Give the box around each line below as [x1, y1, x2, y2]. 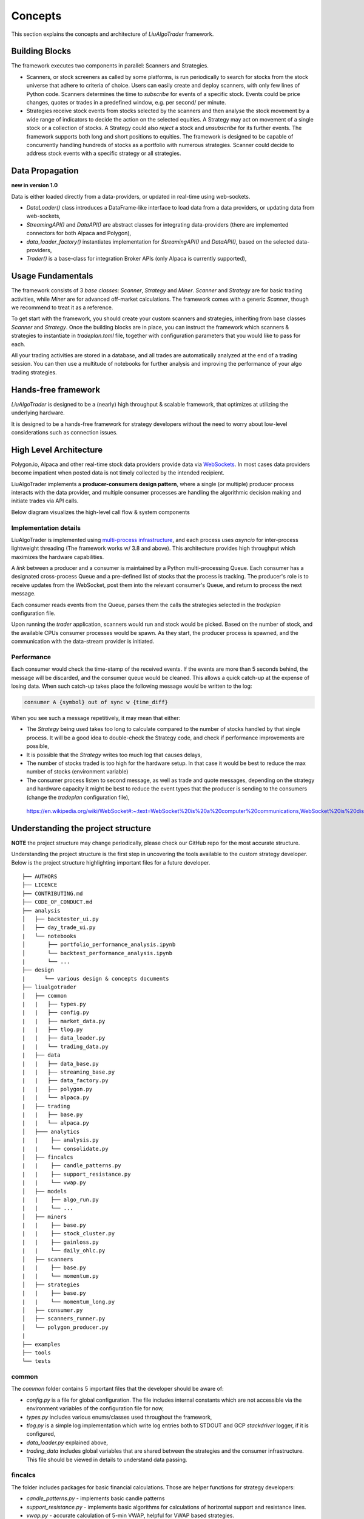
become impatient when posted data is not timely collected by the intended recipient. [11, 469, 224, 476]
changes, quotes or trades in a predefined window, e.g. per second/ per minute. [26, 99, 226, 106]
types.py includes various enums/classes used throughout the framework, [26, 1413, 212, 1421]
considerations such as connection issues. [11, 428, 118, 436]
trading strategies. [11, 368, 57, 376]
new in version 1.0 [11, 182, 58, 189]
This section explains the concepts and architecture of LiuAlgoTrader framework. [11, 30, 214, 38]
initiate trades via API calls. [11, 497, 79, 504]
